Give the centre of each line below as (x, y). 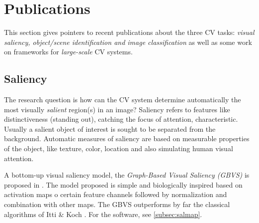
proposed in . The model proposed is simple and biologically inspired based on (123, 184)
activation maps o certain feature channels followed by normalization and (116, 194)
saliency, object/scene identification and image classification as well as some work (128, 42)
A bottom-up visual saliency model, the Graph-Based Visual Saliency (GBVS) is (127, 175)
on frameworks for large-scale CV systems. (68, 52)
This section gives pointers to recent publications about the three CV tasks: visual (129, 32)
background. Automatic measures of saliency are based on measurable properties (127, 138)
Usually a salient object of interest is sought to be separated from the (110, 128)
